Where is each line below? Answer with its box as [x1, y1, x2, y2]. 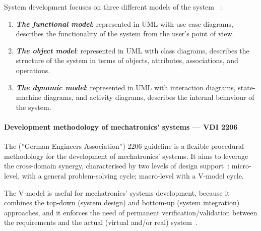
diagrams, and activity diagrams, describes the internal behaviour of [43, 92, 254, 102]
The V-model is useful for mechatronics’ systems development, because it [4, 187, 230, 198]
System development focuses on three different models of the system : [4, 2, 222, 12]
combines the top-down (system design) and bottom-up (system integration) [4, 197, 240, 208]
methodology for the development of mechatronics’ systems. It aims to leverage [4, 150, 248, 161]
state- [238, 82, 255, 92]
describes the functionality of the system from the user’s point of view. [16, 28, 234, 39]
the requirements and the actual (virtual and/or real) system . [4, 217, 198, 227]
